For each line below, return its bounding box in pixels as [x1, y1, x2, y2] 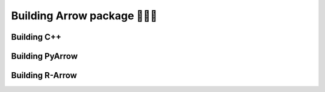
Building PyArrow [11, 51, 78, 61]
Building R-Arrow [11, 70, 78, 81]
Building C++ [11, 32, 61, 42]
